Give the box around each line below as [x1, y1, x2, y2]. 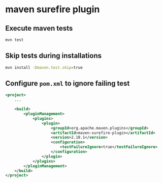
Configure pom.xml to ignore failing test [5, 79, 130, 88]
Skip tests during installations [5, 51, 102, 60]
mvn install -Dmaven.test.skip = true [5, 65, 83, 70]
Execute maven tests [5, 24, 73, 33]
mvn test [5, 37, 24, 42]
